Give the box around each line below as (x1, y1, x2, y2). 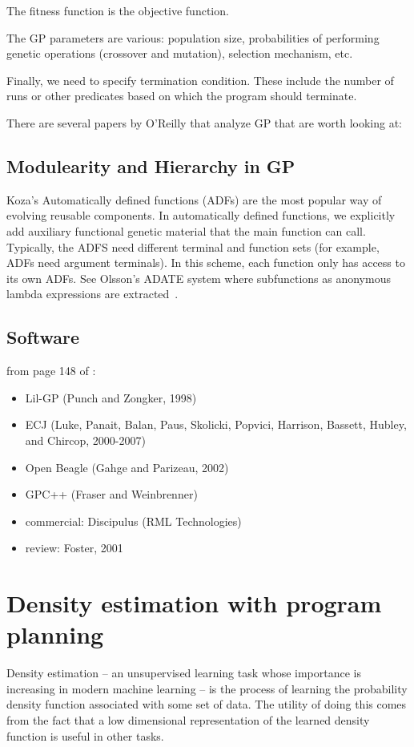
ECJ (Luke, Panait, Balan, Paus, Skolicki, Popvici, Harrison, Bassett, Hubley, (25, 416, 407, 433)
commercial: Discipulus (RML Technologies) (25, 512, 242, 529)
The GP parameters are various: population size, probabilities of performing (6, 29, 380, 46)
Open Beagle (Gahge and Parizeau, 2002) (25, 458, 229, 475)
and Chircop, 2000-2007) (25, 431, 146, 448)
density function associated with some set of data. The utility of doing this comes (6, 696, 407, 713)
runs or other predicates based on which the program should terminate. (6, 87, 357, 104)
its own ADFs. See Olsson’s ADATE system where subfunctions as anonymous (6, 269, 391, 286)
